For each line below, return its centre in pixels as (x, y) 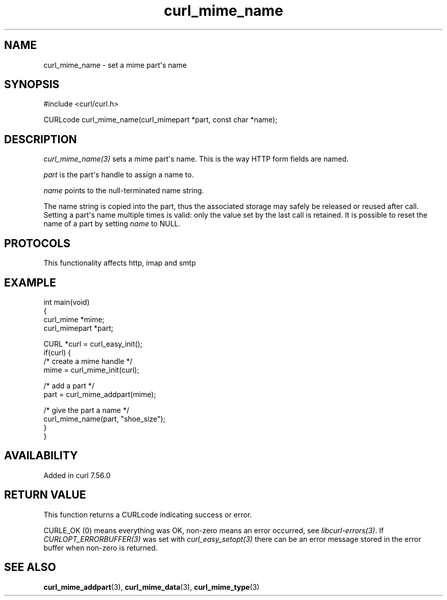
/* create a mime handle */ (88, 361)
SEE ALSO (30, 567)
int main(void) (67, 302)
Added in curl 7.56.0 (77, 475)
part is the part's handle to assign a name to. (119, 175)
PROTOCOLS (37, 243)
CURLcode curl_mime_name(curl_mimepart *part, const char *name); (160, 120)
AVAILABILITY (41, 456)
